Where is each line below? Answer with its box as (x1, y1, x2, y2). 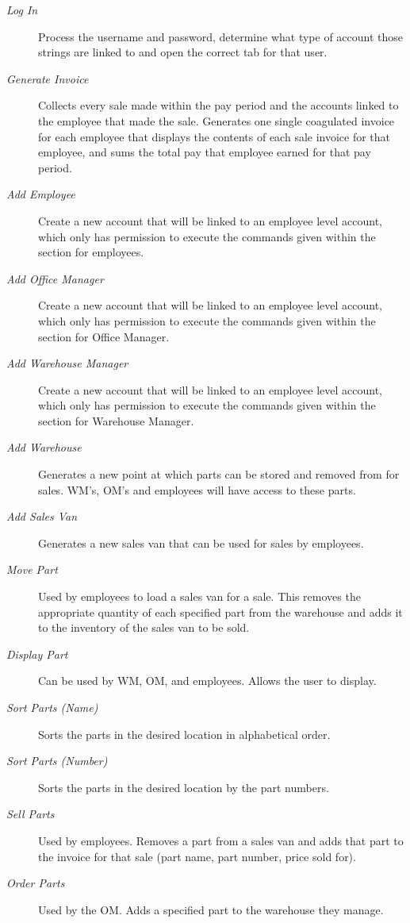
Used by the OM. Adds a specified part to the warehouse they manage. (38, 901, 384, 917)
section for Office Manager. (38, 328, 170, 344)
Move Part (6, 561, 58, 578)
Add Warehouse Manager (6, 355, 128, 371)
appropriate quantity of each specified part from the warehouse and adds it (38, 603, 403, 620)
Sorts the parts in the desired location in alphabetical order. (38, 725, 331, 742)
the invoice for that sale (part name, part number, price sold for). (38, 848, 356, 864)
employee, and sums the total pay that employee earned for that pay (38, 144, 371, 160)
